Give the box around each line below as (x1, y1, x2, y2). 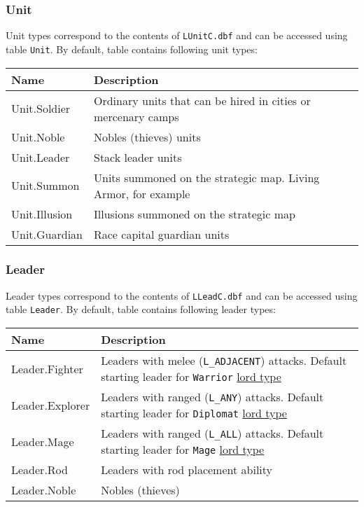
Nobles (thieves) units (93, 128, 201, 145)
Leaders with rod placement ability (101, 461, 273, 478)
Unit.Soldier (11, 100, 71, 117)
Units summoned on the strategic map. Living (93, 169, 320, 186)
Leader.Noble (11, 482, 76, 499)
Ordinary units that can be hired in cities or (93, 92, 311, 109)
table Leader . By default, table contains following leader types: (6, 302, 276, 317)
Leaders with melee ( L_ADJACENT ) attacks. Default (101, 352, 347, 369)
